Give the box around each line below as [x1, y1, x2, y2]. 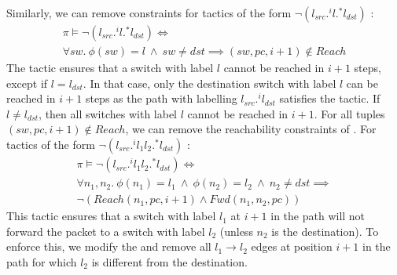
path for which [6, 253, 77, 270]
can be [346, 74, 378, 91]
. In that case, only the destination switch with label [83, 74, 336, 91]
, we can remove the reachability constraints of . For [125, 121, 377, 137]
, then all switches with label [39, 105, 178, 121]
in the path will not [270, 208, 366, 224]
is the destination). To [271, 223, 379, 239]
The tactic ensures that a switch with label [6, 60, 214, 76]
